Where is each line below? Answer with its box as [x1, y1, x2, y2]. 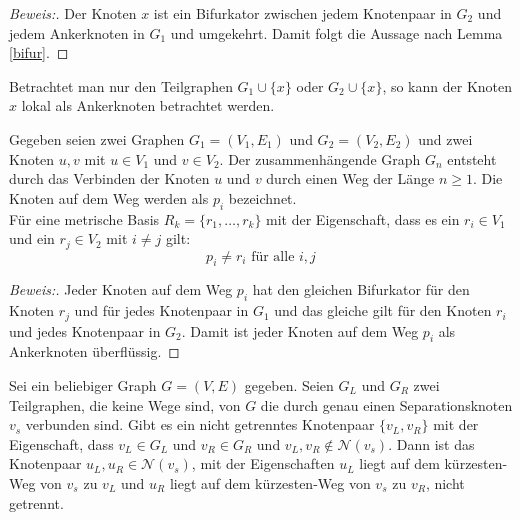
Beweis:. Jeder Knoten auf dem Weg [9, 279, 233, 300]
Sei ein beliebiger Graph [9, 375, 157, 396]
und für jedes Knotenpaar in [74, 300, 249, 321]
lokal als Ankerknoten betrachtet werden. [21, 95, 275, 116]
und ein [9, 228, 55, 249]
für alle [251, 249, 295, 264]
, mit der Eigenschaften [191, 453, 335, 474]
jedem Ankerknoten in [9, 22, 145, 43]
